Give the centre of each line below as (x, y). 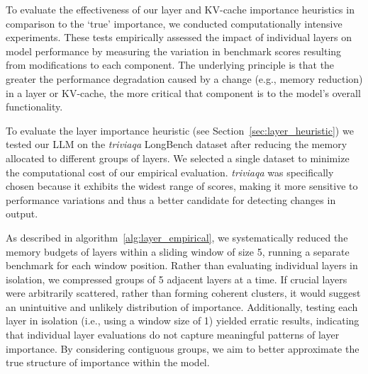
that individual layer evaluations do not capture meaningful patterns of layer (173, 335)
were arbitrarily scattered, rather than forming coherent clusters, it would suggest (183, 293)
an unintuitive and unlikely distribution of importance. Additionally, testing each (182, 306)
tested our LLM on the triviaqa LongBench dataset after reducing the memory (177, 144)
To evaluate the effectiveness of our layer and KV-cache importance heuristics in (180, 9)
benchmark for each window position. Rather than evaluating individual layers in (182, 265)
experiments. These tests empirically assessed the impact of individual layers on (179, 37)
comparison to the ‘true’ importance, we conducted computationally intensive (174, 23)
